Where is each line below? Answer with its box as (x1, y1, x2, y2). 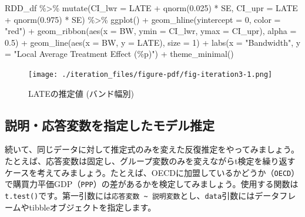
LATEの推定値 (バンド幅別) (28, 87, 134, 99)
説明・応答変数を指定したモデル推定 (5, 116, 214, 134)
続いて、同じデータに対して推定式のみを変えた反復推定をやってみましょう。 (5, 143, 299, 155)
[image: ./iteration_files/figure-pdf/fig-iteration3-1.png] (28, 70, 273, 79)
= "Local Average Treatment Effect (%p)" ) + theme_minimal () (5, 48, 234, 60)
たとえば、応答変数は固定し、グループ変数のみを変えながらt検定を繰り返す (5, 155, 296, 167)
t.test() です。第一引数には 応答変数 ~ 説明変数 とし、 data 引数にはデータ (5, 189, 280, 201)
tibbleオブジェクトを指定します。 (29, 201, 156, 213)
